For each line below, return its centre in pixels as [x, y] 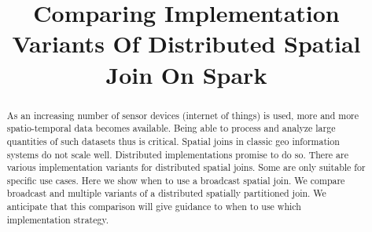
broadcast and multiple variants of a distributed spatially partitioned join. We [166, 193]
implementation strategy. [58, 219]
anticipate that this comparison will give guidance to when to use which [154, 207]
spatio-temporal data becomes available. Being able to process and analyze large [171, 128]
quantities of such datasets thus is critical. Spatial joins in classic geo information [173, 141]
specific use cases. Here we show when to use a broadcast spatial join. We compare [176, 180]
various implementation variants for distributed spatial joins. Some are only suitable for [186, 167]
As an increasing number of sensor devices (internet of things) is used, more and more [183, 115]
